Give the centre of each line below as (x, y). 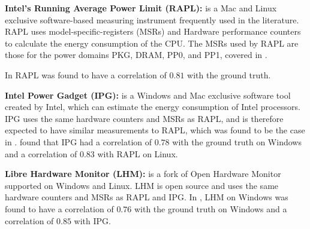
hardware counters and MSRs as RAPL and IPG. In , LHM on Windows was (147, 197)
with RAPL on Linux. (138, 153)
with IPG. (92, 220)
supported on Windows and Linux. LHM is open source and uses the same (142, 185)
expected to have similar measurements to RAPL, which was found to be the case (155, 130)
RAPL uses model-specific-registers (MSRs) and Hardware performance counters (153, 31)
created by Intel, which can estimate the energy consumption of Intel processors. (153, 107)
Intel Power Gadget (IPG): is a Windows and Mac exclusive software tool (148, 95)
